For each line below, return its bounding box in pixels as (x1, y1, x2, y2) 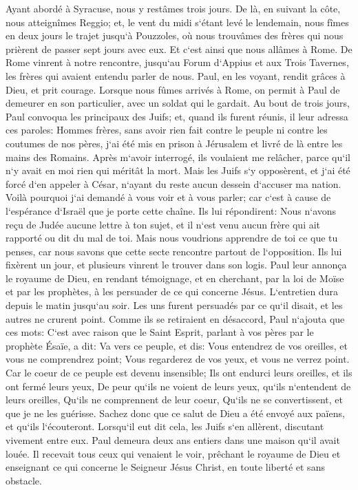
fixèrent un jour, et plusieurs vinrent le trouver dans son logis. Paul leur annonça (6, 257, 347, 272)
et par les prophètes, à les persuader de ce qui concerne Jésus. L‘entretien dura (6, 284, 338, 299)
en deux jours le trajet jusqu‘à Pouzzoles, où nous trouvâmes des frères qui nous (6, 28, 344, 43)
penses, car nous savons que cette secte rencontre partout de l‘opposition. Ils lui (6, 244, 342, 258)
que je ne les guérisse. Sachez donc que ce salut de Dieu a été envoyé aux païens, (6, 405, 345, 420)
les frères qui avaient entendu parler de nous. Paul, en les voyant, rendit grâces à (6, 68, 346, 83)
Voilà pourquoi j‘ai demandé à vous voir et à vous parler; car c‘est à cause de (6, 190, 331, 204)
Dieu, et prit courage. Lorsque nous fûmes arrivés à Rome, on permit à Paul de (6, 82, 340, 96)
